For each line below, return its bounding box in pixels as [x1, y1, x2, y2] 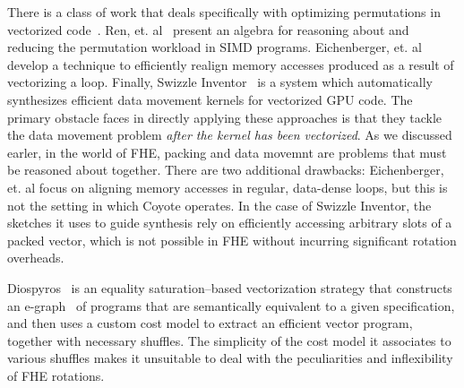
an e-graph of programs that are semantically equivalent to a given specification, [7, 296, 455, 315]
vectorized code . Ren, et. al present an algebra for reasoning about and [7, 20, 409, 39]
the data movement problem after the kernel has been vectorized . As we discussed [7, 125, 452, 144]
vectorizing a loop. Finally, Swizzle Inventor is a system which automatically [7, 73, 433, 91]
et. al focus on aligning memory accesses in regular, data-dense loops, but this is [7, 177, 448, 196]
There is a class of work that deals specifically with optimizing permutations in [7, 3, 441, 21]
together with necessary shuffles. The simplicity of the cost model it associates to [7, 331, 451, 349]
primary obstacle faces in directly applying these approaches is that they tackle [7, 108, 443, 126]
